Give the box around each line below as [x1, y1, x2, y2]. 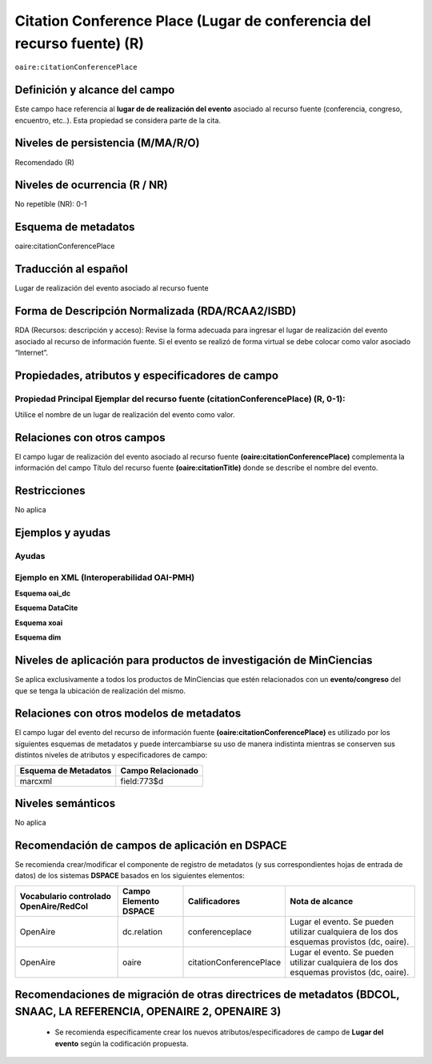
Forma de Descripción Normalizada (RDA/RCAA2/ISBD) [14, 304, 297, 318]
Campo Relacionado [120, 765, 199, 776]
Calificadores [188, 895, 241, 906]
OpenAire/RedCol [19, 901, 88, 912]
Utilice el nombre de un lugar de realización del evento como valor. [14, 410, 235, 420]
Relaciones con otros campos [14, 431, 166, 444]
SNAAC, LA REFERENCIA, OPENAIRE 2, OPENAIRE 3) [14, 1005, 282, 1018]
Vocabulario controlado [19, 890, 112, 901]
